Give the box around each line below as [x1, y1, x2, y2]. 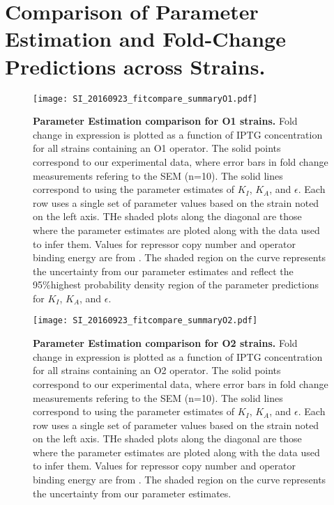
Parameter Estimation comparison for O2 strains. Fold [33, 336, 298, 350]
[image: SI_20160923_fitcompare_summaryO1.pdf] [33, 93, 258, 104]
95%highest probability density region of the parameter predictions [33, 277, 319, 292]
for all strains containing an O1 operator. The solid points [33, 141, 281, 155]
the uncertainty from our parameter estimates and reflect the [33, 263, 294, 278]
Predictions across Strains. [5, 52, 266, 80]
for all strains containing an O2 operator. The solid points [33, 363, 281, 378]
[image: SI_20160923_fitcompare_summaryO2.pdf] [33, 316, 258, 326]
